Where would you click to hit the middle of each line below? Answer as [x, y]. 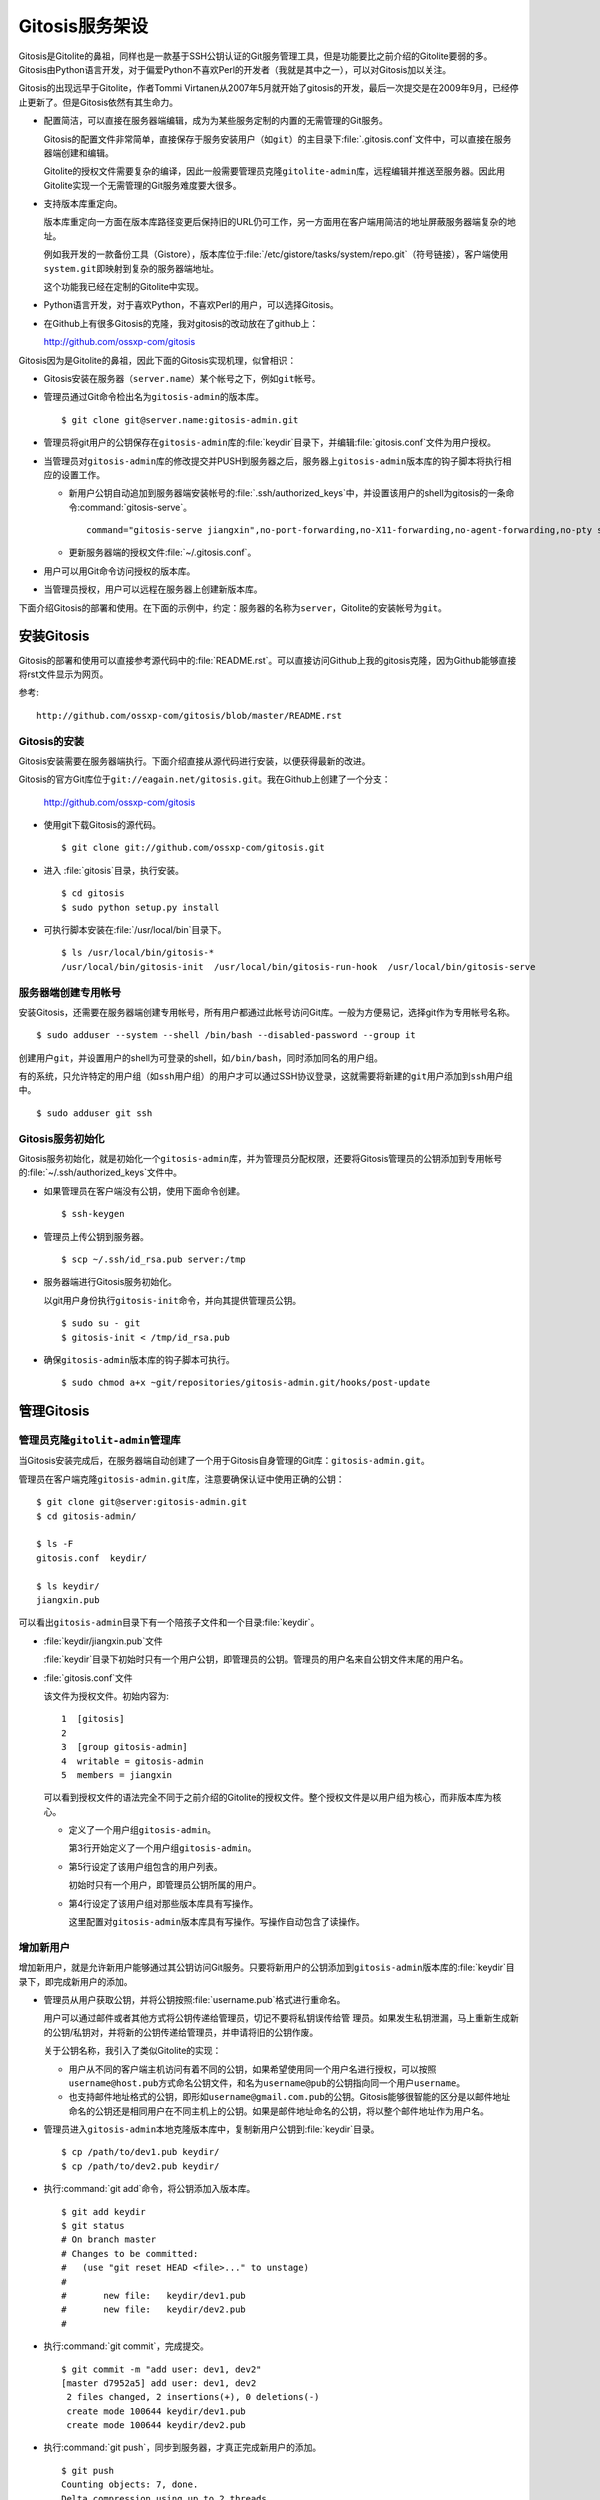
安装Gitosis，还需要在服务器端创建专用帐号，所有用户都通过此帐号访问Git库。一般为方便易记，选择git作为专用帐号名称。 [266, 1012]
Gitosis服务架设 [83, 26]
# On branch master [109, 2239]
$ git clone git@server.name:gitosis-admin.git [180, 419]
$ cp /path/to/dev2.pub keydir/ [140, 2166]
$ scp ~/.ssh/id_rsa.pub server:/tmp [154, 1259]
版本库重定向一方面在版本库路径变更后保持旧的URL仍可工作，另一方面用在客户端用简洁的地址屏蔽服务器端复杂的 [275, 222]
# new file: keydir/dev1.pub [154, 2295]
